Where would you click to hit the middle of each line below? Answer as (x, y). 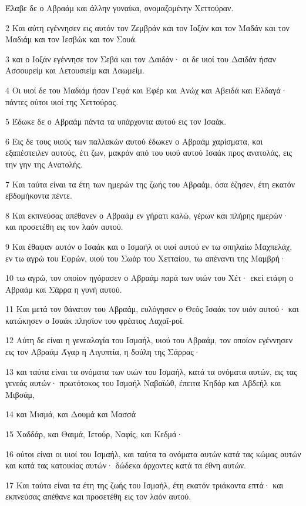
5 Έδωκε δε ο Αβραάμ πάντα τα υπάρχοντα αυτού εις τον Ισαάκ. (116, 121)
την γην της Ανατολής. (44, 164)
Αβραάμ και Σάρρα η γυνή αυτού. (64, 289)
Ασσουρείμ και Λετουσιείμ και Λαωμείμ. (75, 70)
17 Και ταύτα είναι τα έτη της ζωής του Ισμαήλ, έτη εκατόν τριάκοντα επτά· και (144, 485)
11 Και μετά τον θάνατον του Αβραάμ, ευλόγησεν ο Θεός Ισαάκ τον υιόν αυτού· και (152, 309)
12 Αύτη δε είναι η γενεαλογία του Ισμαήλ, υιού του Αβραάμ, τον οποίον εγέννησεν (149, 340)
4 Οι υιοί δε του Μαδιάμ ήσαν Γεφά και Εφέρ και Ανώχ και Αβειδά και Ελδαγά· (146, 90)
